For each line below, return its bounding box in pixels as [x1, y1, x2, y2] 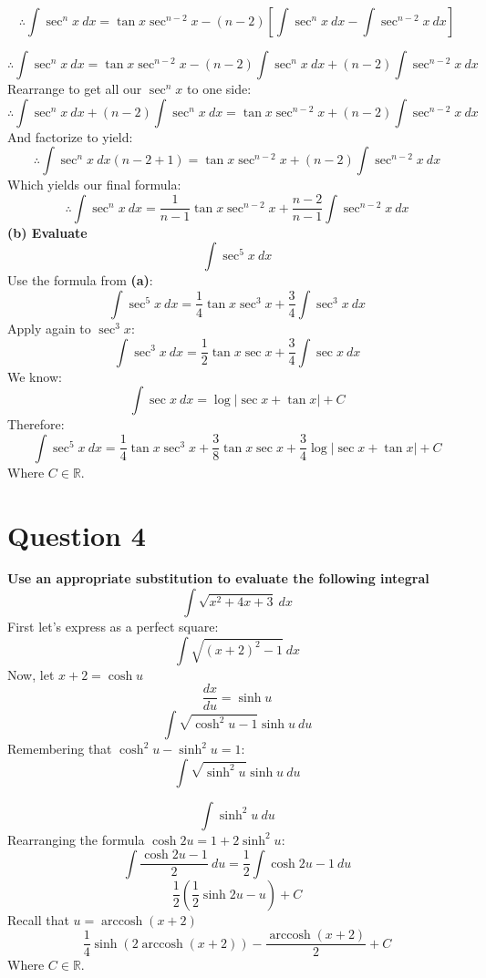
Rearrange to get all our [7, 79, 142, 98]
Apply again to [7, 318, 91, 337]
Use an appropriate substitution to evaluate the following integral [7, 569, 429, 588]
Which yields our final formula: [7, 175, 181, 194]
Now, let [7, 664, 55, 684]
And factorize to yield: [7, 127, 133, 146]
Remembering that [7, 739, 112, 758]
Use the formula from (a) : [7, 271, 153, 290]
